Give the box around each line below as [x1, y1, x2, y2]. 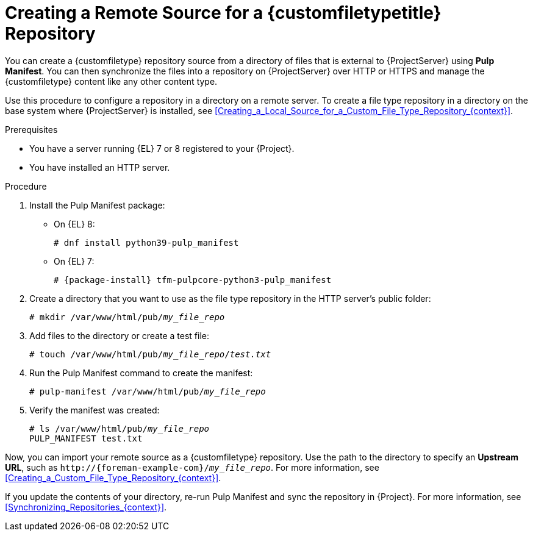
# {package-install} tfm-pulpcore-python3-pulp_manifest [54, 274, 332, 285]
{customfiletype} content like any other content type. [5, 76, 218, 87]
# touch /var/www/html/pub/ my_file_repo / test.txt [29, 349, 271, 359]
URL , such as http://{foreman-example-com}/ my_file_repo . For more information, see [5, 462, 379, 473]
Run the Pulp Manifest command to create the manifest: [29, 367, 253, 378]
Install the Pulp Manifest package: [29, 199, 165, 210]
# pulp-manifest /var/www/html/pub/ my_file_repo [29, 386, 266, 396]
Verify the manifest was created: [29, 404, 160, 415]
